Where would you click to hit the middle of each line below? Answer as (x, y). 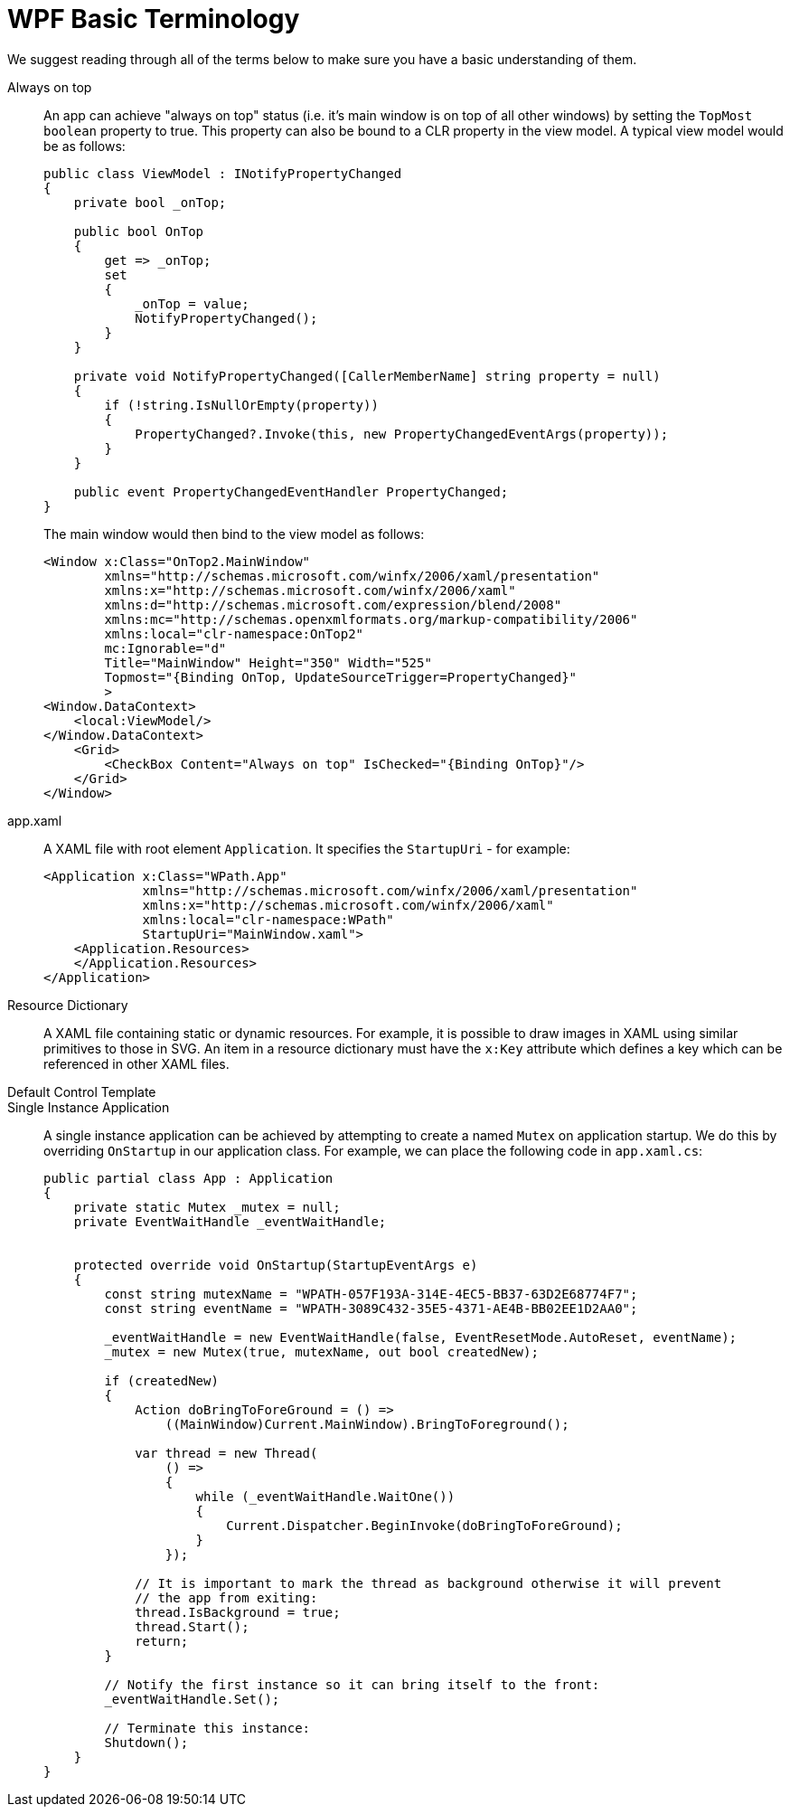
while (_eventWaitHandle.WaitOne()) (325, 1496)
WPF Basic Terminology (154, 19)
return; (162, 1641)
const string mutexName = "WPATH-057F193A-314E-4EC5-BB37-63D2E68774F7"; (371, 1294)
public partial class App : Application (188, 1178)
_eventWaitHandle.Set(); (192, 1699)
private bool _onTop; (150, 202)
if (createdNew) (161, 1380)
